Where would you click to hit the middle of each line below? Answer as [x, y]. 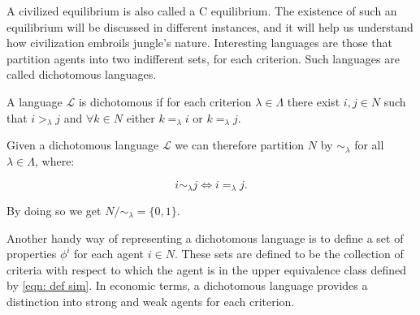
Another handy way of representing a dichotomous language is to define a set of [205, 237]
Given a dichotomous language [83, 145]
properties [32, 254]
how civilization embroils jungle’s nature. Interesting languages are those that [199, 43]
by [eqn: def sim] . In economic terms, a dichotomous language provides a [187, 285]
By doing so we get [54, 210]
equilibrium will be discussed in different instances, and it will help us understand [210, 26]
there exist [314, 101]
